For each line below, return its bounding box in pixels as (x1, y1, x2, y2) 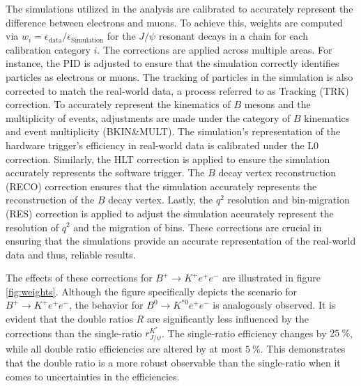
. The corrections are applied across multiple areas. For (97, 42, 332, 56)
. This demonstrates (260, 341, 346, 356)
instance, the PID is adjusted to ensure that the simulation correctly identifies (6, 56, 339, 70)
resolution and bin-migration (227, 192, 350, 207)
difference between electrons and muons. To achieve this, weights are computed (6, 15, 343, 29)
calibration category (6, 42, 91, 56)
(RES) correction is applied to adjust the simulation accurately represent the (6, 206, 334, 220)
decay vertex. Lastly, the (108, 192, 213, 207)
